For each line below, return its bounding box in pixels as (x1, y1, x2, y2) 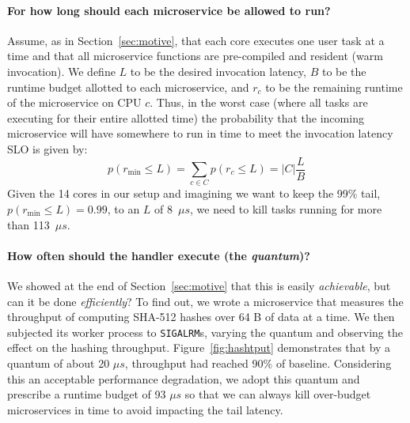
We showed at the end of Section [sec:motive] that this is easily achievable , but (7, 277, 391, 293)
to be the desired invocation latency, (130, 62, 306, 79)
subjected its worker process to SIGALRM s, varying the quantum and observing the (7, 323, 403, 340)
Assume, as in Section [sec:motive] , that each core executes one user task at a (7, 32, 385, 48)
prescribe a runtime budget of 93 (7, 386, 166, 402)
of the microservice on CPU (7, 94, 142, 111)
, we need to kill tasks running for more (190, 200, 382, 217)
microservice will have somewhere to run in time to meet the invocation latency (7, 125, 393, 142)
